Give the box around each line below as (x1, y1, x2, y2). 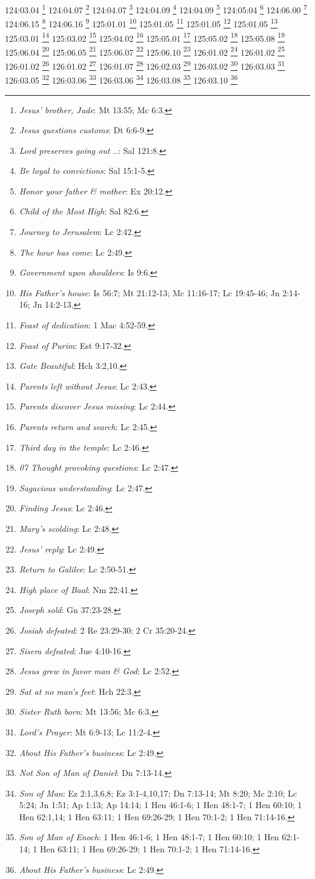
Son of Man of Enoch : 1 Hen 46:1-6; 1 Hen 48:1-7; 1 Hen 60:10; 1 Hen (19, 831, 279, 843)
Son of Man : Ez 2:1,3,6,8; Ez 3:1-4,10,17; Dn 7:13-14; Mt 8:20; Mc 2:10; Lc (19, 786, 297, 799)
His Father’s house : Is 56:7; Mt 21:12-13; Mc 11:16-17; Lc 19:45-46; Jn (19, 286, 280, 299)
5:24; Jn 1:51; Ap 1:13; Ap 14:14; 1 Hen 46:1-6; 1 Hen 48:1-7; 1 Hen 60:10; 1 (19, 798, 302, 811)
